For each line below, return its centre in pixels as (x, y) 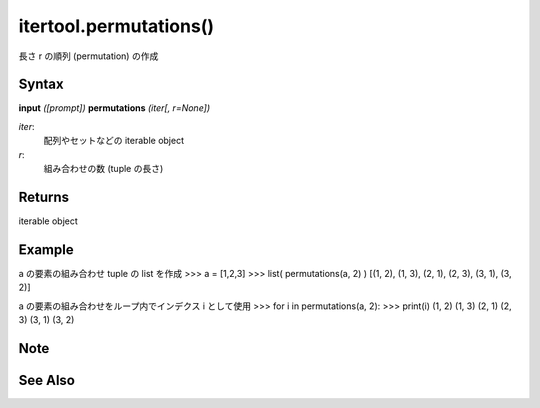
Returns (44, 196)
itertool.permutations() (116, 26)
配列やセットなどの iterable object (114, 141)
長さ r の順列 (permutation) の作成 (88, 56)
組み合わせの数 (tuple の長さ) (103, 169)
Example (46, 249)
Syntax (41, 84)
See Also (46, 380)
